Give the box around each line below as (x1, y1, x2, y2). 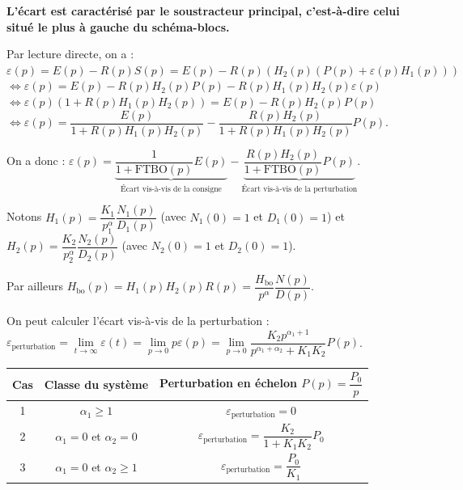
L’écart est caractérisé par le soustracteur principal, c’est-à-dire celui (6, 2, 400, 19)
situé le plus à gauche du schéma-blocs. (6, 18, 230, 35)
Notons (6, 208, 42, 225)
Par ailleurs (6, 277, 63, 294)
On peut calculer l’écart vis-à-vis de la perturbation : (6, 311, 270, 328)
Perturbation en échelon (159, 374, 297, 391)
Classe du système (44, 375, 149, 392)
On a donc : (6, 152, 66, 169)
